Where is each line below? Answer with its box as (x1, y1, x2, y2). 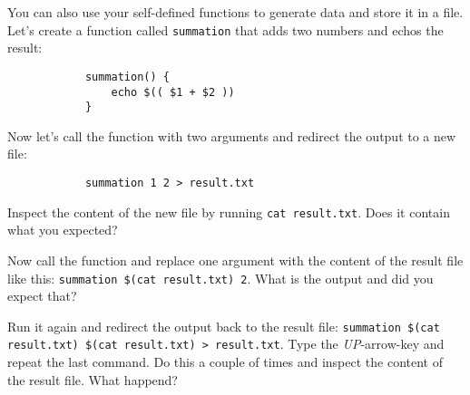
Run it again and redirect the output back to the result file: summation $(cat (7, 316, 440, 335)
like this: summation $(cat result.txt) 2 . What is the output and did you (7, 268, 434, 287)
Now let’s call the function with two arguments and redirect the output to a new (7, 126, 456, 145)
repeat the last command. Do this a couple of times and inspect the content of (7, 352, 444, 371)
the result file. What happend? (7, 370, 178, 389)
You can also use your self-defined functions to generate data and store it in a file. (7, 3, 464, 21)
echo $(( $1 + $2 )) (111, 85, 235, 99)
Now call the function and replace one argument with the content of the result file (7, 250, 464, 269)
